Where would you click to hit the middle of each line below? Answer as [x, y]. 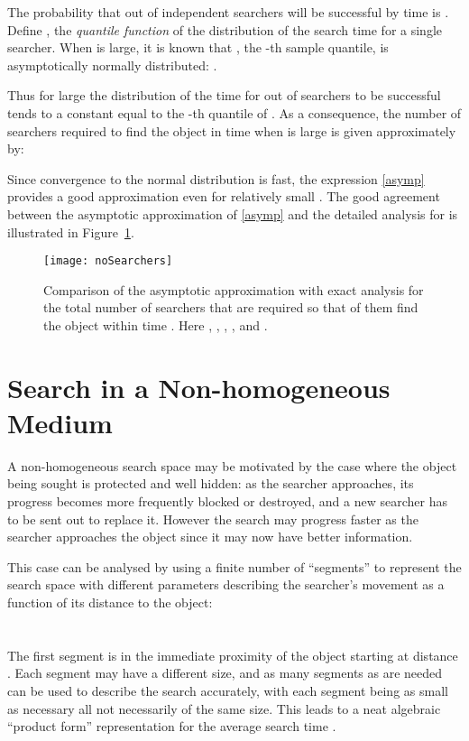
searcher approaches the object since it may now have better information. [210, 537]
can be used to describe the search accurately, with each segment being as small [228, 690]
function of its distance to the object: [110, 602]
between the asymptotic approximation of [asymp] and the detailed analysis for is [233, 213]
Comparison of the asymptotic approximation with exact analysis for [234, 289]
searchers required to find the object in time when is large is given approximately [232, 130]
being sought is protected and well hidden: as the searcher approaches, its [211, 483]
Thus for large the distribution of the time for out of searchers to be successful [224, 95]
